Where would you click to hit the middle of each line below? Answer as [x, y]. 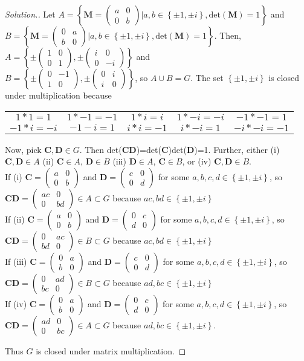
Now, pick [23, 149]
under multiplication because [58, 95]
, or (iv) [197, 161]
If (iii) [16, 261]
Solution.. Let [30, 14]
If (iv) [16, 303]
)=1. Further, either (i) [237, 149]
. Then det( [101, 149]
